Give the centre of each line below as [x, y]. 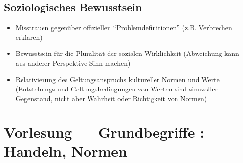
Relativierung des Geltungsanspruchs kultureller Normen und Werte [117, 79]
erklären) [29, 37]
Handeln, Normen [66, 151]
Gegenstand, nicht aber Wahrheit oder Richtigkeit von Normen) [111, 98]
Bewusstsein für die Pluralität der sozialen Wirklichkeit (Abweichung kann [127, 53]
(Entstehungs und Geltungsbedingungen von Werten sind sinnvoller [116, 89]
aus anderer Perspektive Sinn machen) [73, 63]
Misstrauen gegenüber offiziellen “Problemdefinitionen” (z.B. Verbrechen [124, 27]
